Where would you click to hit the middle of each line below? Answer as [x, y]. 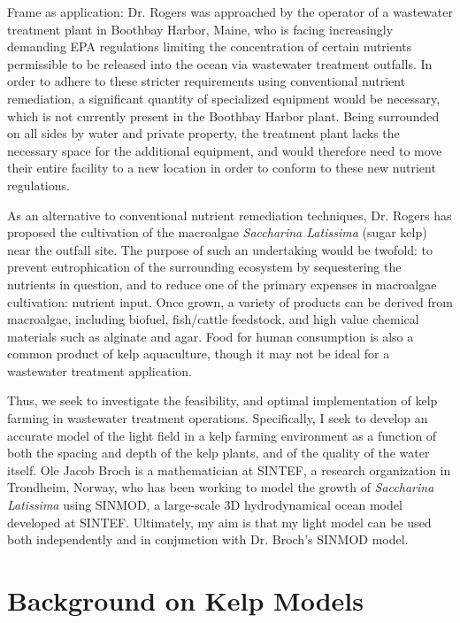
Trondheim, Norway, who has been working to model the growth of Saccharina [221, 487]
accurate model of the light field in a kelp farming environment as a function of [222, 435]
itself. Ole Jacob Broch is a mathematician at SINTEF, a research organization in [229, 469]
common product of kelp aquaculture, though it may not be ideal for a [199, 354]
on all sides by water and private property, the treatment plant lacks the [203, 133]
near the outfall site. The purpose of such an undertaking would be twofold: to [220, 249]
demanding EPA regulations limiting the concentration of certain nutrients [210, 46]
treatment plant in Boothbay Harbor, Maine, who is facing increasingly [200, 29]
